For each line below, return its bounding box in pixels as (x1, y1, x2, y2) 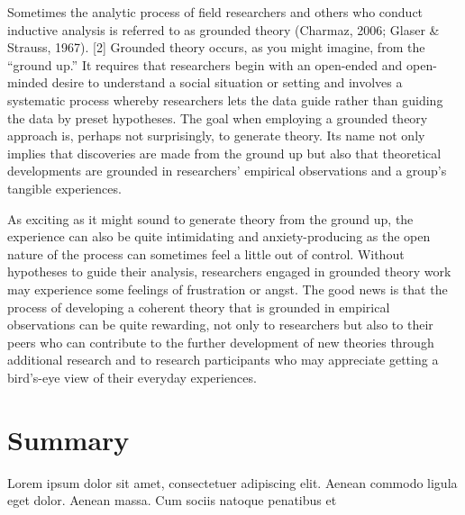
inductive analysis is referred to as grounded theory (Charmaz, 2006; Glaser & (7, 20, 440, 39)
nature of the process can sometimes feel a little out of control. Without (7, 244, 405, 263)
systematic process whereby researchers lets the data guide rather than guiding (7, 90, 443, 109)
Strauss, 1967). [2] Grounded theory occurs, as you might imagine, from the (7, 38, 425, 57)
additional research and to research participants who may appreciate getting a (7, 350, 439, 369)
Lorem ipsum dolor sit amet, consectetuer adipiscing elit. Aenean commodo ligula (7, 473, 458, 492)
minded (7, 73, 49, 92)
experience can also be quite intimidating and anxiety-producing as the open (7, 227, 431, 246)
